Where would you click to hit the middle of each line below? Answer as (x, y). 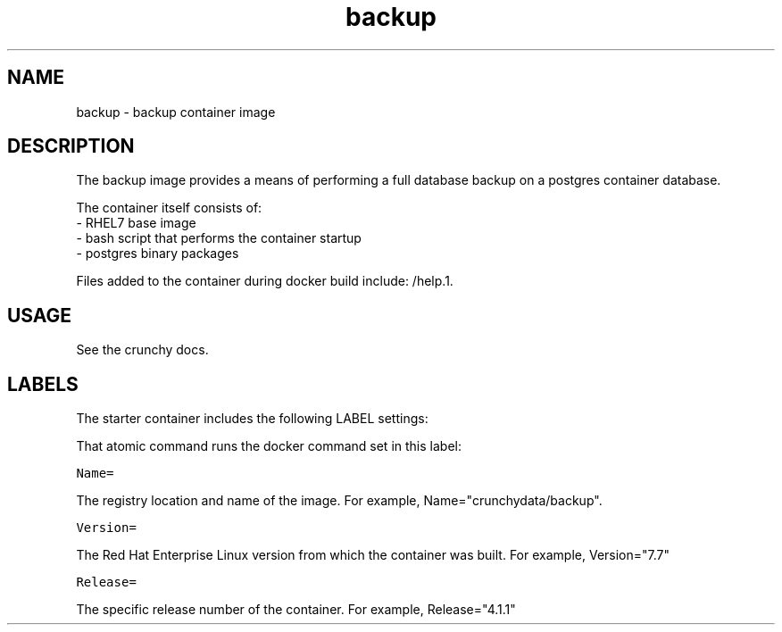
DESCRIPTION (71, 146)
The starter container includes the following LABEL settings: (252, 419)
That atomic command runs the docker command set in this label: (269, 446)
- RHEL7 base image (136, 223)
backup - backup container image (176, 112)
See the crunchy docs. (142, 350)
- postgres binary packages (158, 254)
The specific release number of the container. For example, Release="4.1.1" (296, 610)
